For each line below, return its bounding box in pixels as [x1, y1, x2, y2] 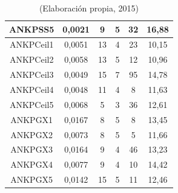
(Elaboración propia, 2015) [39, 2, 139, 14]
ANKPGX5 [10, 173, 53, 186]
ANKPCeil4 [9, 83, 54, 95]
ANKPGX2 [10, 128, 53, 141]
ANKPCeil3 [9, 68, 54, 81]
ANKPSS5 [9, 22, 54, 35]
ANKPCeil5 [9, 98, 54, 110]
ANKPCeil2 [9, 53, 54, 66]
